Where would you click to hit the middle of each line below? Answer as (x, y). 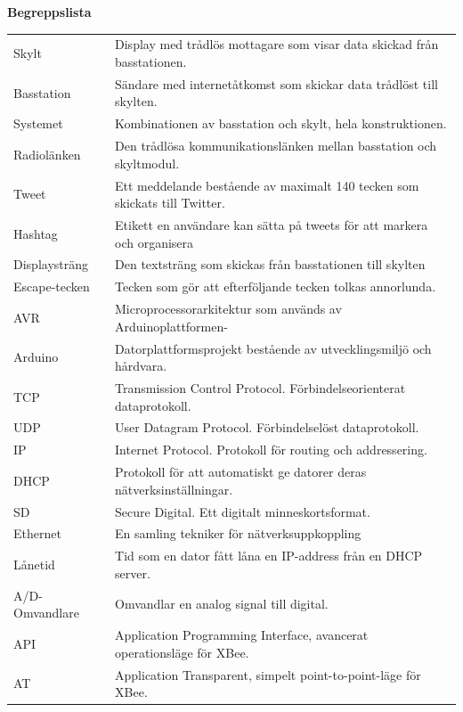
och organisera (154, 242)
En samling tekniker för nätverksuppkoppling (238, 533)
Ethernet (37, 533)
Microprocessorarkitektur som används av (228, 309)
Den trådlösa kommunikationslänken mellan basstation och (276, 146)
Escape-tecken (52, 286)
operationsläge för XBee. (182, 652)
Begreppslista (49, 12)
